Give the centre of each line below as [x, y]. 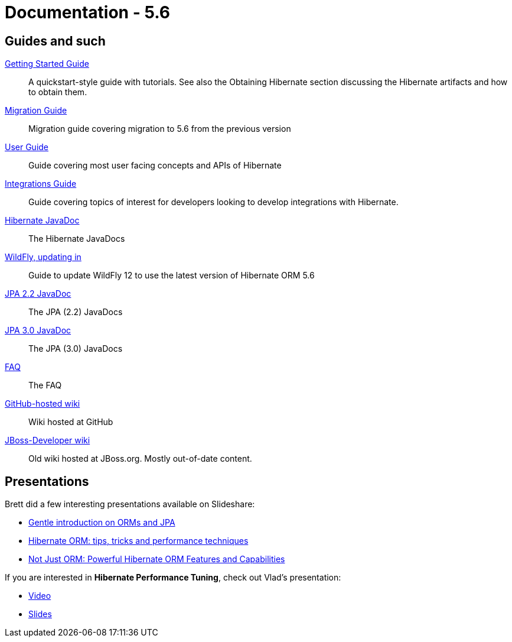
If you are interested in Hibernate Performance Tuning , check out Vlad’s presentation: [173, 578]
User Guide [27, 147]
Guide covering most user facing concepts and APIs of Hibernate [155, 166]
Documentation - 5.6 [87, 12]
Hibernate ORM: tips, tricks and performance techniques [138, 541]
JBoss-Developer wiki [48, 440]
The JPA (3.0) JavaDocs [76, 349]
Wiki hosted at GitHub [71, 422]
